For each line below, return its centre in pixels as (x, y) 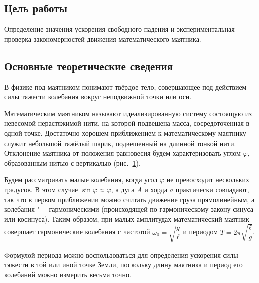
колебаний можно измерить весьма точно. (68, 275)
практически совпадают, (212, 189)
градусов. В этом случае (41, 189)
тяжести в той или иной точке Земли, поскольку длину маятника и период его (123, 265)
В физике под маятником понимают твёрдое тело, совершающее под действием (125, 87)
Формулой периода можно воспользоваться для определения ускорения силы (121, 255)
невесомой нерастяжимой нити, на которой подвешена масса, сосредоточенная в (127, 123)
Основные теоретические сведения (88, 65)
